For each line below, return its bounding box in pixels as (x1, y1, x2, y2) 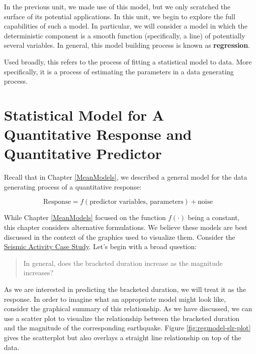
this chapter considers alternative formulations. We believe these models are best (4, 222, 248, 232)
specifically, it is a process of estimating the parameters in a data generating (4, 66, 234, 76)
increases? (23, 267, 54, 278)
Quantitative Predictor (4, 143, 162, 163)
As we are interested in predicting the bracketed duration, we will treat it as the (4, 284, 246, 294)
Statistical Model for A (4, 104, 164, 125)
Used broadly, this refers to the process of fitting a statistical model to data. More (4, 56, 252, 66)
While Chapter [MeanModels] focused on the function (4, 212, 166, 223)
